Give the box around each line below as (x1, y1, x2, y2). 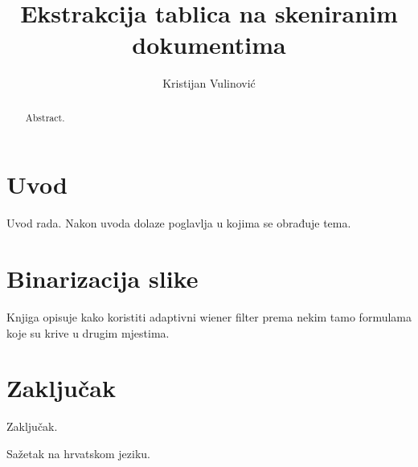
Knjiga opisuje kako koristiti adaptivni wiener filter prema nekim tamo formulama (6, 309, 412, 326)
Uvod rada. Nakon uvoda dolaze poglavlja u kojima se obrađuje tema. (6, 215, 351, 231)
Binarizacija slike (6, 262, 199, 295)
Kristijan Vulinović (162, 75, 256, 92)
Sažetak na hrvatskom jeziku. (6, 444, 151, 461)
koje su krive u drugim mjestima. (6, 324, 170, 341)
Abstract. (25, 110, 65, 124)
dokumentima (132, 28, 286, 61)
